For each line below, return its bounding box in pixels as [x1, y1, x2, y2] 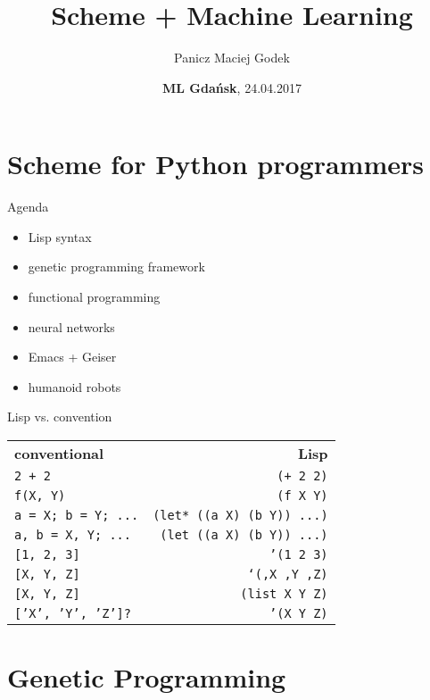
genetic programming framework [28, 257, 205, 276]
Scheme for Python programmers [7, 146, 424, 182]
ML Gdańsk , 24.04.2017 [162, 78, 302, 96]
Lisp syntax [28, 227, 92, 246]
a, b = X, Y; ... [14, 528, 131, 542]
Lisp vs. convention [7, 407, 112, 426]
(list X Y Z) [240, 587, 328, 601]
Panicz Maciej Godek [174, 48, 290, 67]
